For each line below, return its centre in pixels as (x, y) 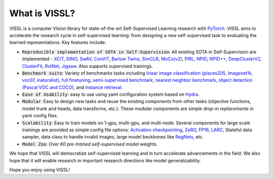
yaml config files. (40, 116)
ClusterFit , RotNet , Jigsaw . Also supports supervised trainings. (88, 66)
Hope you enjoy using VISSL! (40, 169)
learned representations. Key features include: (58, 43)
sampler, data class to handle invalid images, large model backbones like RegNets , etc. (113, 137)
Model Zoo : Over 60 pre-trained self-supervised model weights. (90, 144)
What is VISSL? (42, 13)
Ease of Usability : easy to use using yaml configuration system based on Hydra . (111, 94)
